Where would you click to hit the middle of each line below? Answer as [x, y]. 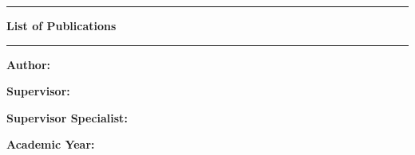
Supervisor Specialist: [67, 117]
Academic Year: [51, 144]
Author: [29, 64]
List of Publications [61, 25]
